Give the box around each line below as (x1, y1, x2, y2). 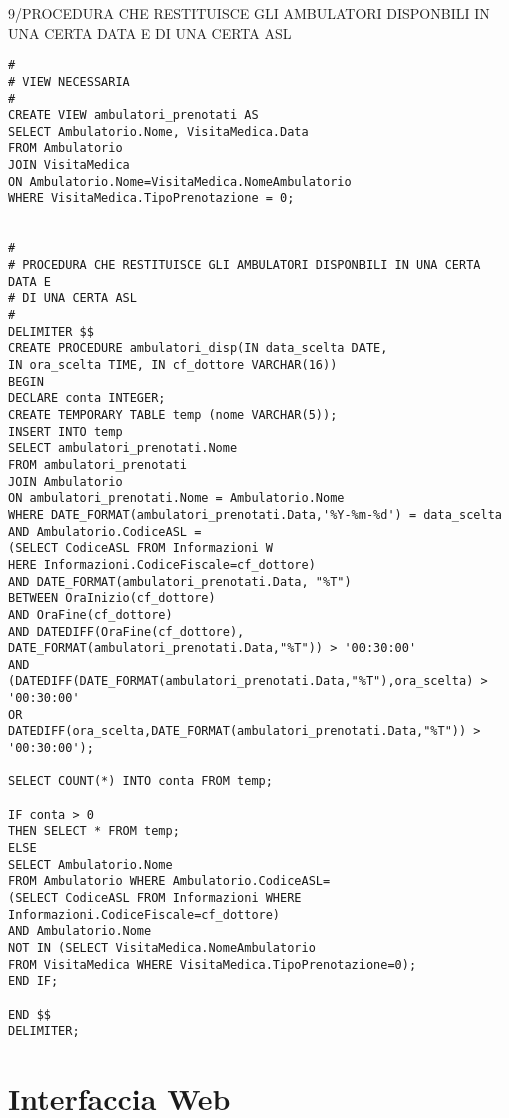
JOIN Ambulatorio (8, 474, 123, 489)
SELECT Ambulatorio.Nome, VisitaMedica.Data (8, 124, 309, 139)
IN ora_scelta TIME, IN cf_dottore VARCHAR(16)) (8, 358, 338, 372)
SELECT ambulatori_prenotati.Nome (8, 441, 238, 456)
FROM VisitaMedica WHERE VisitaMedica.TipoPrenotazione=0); (8, 957, 417, 972)
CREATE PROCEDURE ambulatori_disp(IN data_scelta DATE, (8, 341, 388, 356)
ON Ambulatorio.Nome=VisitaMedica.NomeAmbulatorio (8, 174, 352, 189)
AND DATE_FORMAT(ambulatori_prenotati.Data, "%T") (8, 574, 352, 589)
